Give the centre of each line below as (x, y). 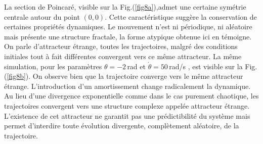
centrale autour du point (42, 16)
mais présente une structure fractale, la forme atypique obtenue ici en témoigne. (128, 36)
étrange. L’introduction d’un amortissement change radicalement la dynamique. (127, 86)
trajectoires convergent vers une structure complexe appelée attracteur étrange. (127, 105)
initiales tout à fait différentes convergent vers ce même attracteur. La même (123, 56)
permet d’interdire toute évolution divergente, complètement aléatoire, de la (122, 126)
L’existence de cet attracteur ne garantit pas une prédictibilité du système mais (127, 115)
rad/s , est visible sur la (206, 66)
